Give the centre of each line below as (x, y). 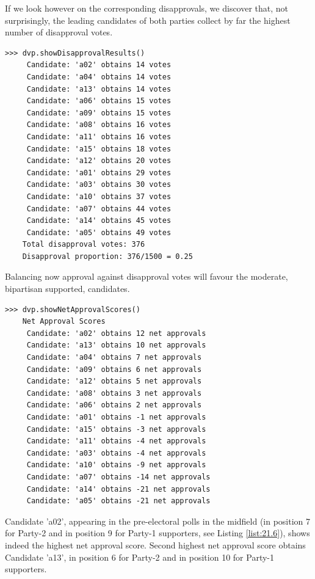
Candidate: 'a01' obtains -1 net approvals (116, 417)
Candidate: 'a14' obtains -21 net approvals (118, 489)
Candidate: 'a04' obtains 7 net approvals (114, 358)
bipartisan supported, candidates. (67, 289)
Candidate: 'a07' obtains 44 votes (99, 209)
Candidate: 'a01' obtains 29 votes (99, 173)
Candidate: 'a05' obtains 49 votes (99, 232)
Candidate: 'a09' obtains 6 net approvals (114, 369)
